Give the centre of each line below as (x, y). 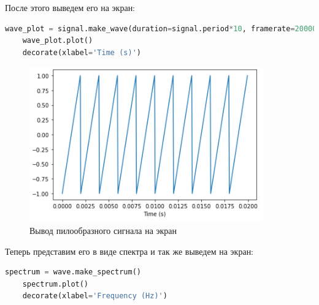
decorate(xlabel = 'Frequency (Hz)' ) (95, 296)
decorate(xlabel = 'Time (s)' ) (82, 52)
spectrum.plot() (56, 284)
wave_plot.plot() (58, 41)
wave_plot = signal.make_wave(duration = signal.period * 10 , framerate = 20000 (161, 28)
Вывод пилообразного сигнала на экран (103, 230)
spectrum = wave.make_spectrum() (73, 272)
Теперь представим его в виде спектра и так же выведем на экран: (129, 251)
